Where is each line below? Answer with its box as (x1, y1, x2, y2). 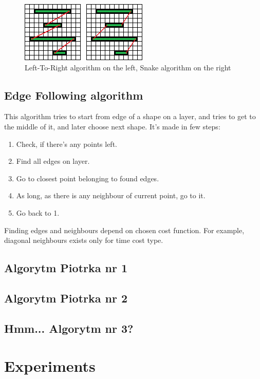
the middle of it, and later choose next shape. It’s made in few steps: (4, 121, 220, 131)
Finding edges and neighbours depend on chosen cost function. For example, (4, 224, 245, 235)
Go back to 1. (16, 207, 60, 218)
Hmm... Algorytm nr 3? (4, 320, 134, 336)
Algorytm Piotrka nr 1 (4, 260, 127, 276)
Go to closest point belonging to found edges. (16, 173, 159, 183)
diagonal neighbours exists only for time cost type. (4, 235, 163, 245)
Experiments (4, 355, 96, 376)
